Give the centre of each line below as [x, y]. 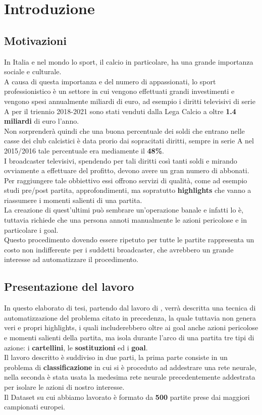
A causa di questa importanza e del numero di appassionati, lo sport [110, 81]
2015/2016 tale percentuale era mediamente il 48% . [84, 150]
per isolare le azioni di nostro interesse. [64, 387]
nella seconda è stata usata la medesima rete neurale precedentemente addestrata [130, 377]
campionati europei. [35, 407]
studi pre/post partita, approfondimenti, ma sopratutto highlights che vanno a [128, 190]
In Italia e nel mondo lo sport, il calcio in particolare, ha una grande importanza [129, 61]
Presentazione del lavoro [69, 287]
